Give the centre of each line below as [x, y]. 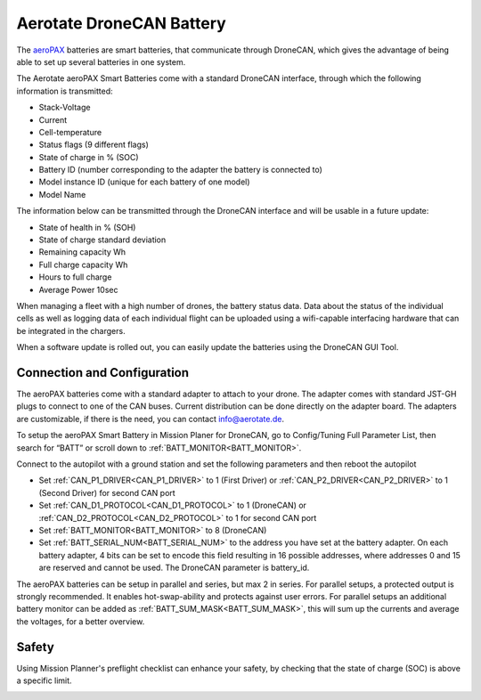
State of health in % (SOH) [87, 227]
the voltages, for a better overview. [81, 621]
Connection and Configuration [103, 373]
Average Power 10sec [78, 289]
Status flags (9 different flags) [94, 145]
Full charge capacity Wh [83, 265]
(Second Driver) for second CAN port [107, 492]
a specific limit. [44, 680]
